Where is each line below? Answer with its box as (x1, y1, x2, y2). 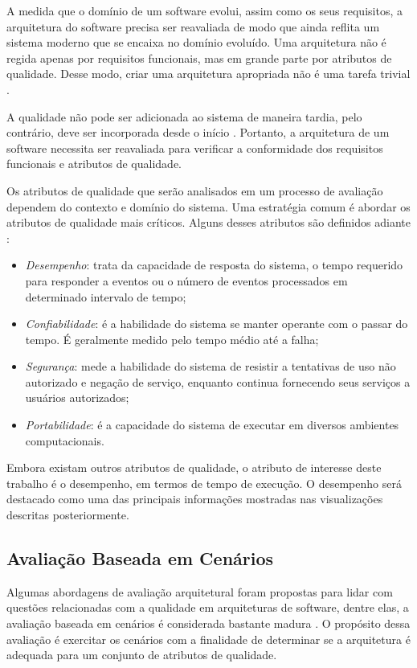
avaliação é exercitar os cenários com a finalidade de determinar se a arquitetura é (6, 630, 411, 647)
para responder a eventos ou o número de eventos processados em (25, 272, 348, 289)
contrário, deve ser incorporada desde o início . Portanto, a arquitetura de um (6, 124, 390, 141)
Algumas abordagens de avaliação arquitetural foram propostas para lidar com (6, 583, 393, 600)
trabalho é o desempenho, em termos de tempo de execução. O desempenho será (6, 474, 402, 491)
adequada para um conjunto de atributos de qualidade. (6, 646, 277, 663)
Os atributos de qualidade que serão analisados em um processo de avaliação (6, 182, 383, 199)
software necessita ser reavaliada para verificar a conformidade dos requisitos (6, 139, 383, 156)
